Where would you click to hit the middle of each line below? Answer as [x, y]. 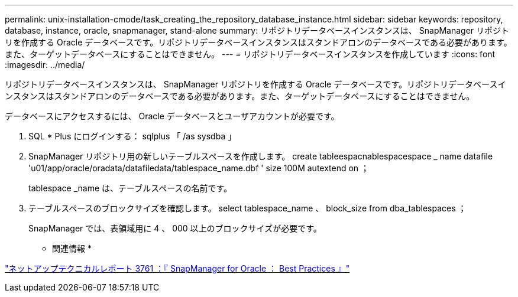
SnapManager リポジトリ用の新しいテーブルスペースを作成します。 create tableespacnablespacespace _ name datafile [261, 156]
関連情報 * [72, 248]
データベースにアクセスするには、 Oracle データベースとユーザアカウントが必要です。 [172, 116]
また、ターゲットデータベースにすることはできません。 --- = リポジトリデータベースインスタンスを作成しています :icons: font [250, 54]
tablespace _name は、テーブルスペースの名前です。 [130, 188]
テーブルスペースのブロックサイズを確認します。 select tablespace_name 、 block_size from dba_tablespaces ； [247, 208]
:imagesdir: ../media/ [45, 65]
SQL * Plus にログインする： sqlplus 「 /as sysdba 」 [132, 136]
